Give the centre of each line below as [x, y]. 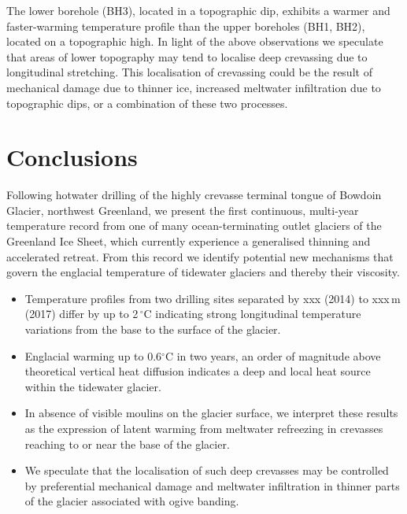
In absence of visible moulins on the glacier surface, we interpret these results [211, 413]
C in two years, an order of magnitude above [273, 355]
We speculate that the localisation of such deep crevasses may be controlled [207, 470]
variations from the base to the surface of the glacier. [153, 329]
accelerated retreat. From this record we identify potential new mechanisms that [200, 256]
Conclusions [72, 157]
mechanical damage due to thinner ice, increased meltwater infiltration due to [194, 87]
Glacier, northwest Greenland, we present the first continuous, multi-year [183, 210]
